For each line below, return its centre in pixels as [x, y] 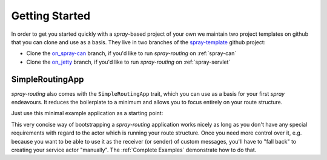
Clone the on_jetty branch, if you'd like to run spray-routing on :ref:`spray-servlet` [128, 62]
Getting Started [51, 16]
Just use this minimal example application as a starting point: [87, 113]
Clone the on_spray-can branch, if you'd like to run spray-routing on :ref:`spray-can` [131, 53]
